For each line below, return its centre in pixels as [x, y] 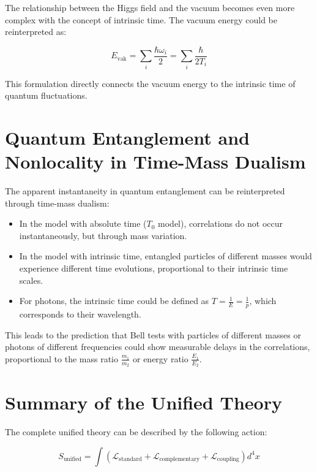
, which [263, 301]
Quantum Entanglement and [127, 137]
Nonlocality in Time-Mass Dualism [155, 162]
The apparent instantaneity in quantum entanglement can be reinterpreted [145, 191]
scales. [31, 280]
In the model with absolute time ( [83, 223]
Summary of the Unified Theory [144, 402]
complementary [180, 459]
